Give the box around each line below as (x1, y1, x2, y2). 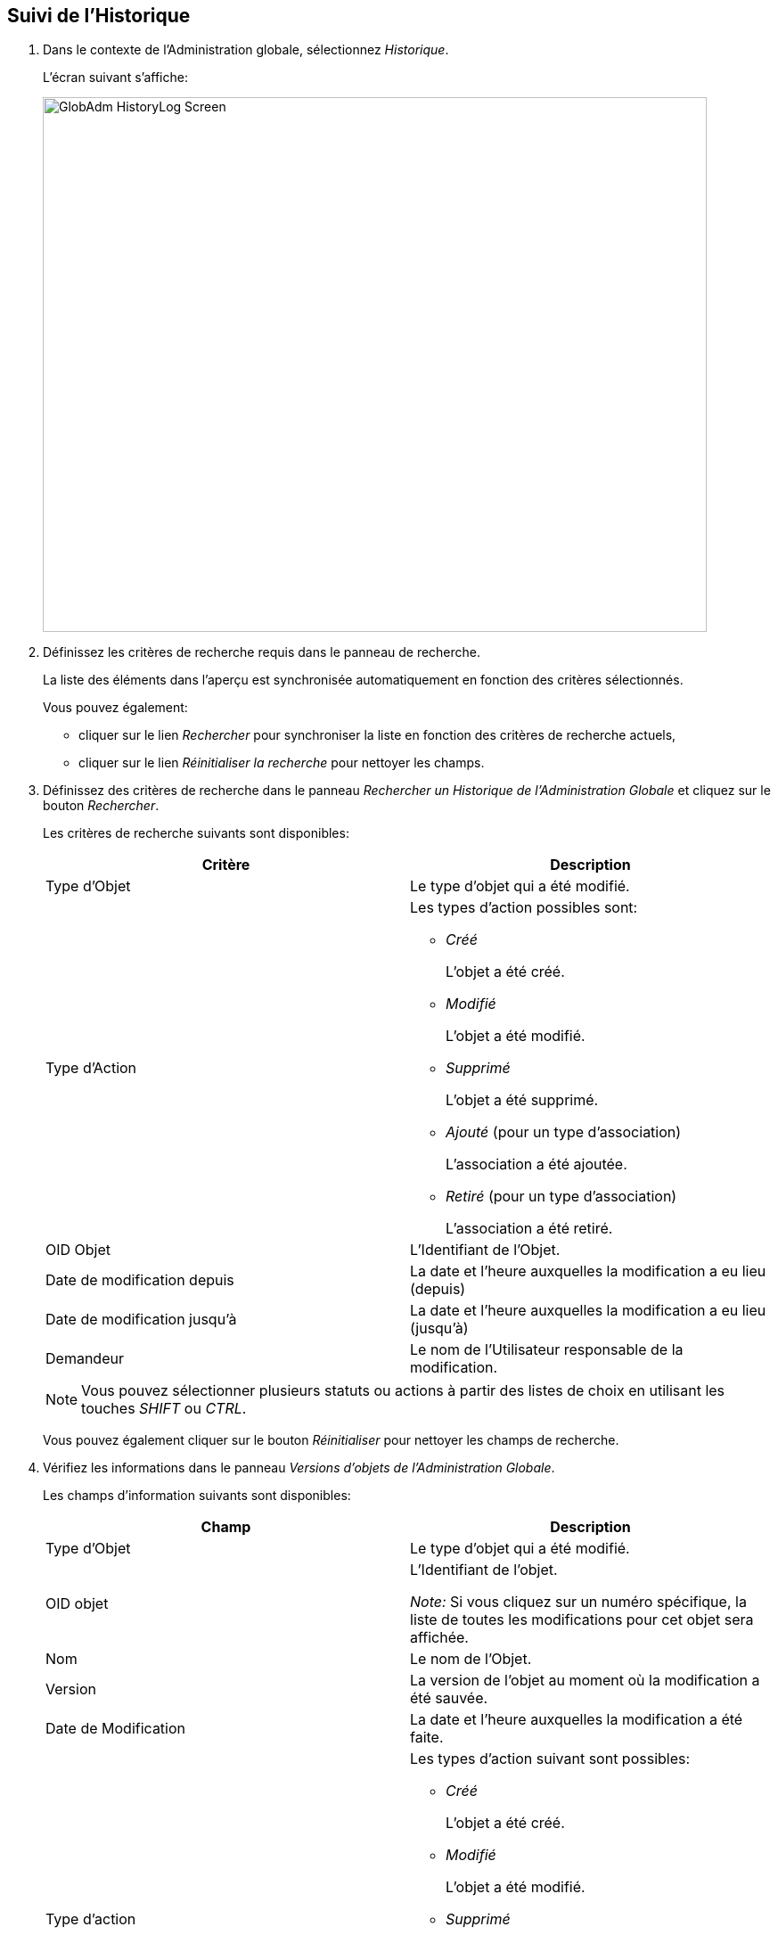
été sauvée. (410, 1689, 488, 1708)
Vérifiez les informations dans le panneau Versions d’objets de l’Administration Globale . (43, 1460, 555, 1476)
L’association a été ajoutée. (446, 1155, 627, 1174)
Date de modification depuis (45, 1271, 234, 1290)
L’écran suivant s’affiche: (43, 70, 188, 86)
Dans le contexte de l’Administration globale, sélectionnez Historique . (43, 42, 449, 58)
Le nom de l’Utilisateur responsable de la (410, 1341, 684, 1359)
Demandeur (45, 1349, 124, 1368)
